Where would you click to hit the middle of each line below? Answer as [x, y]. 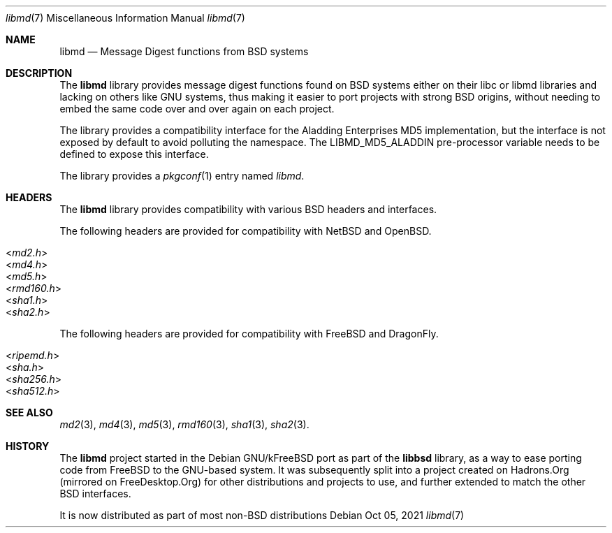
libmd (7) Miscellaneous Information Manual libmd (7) [125, 18]
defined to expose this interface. [134, 154]
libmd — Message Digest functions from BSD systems [184, 51]
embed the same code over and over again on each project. [197, 109]
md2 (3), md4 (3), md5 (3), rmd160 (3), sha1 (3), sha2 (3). [184, 424]
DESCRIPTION [39, 73]
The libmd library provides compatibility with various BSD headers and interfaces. [248, 209]
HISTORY [28, 446]
